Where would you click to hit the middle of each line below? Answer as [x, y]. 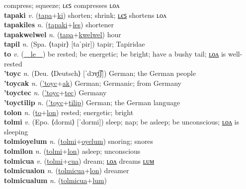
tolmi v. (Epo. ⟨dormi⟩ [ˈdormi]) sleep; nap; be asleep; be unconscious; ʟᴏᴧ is [122, 122]
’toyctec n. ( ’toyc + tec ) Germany [55, 93]
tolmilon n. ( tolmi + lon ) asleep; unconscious [72, 151]
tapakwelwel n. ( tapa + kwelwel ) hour [63, 34]
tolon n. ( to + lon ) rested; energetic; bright [69, 112]
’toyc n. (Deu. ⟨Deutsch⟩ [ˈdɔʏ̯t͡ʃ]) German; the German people [100, 73]
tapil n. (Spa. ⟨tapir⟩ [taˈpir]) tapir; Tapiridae [75, 44]
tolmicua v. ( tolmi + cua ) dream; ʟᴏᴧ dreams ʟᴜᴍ [79, 160]
